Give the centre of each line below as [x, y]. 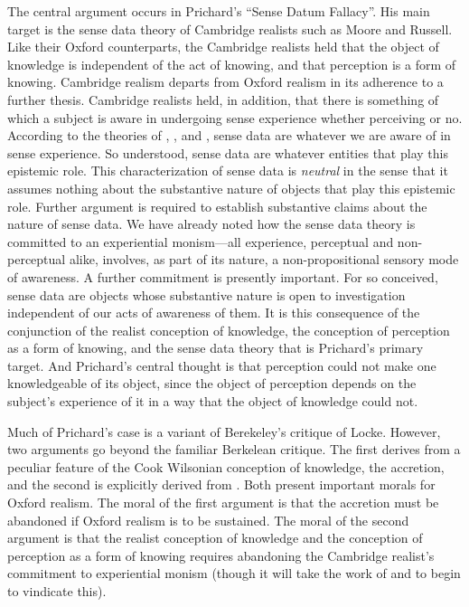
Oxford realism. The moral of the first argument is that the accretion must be [223, 503]
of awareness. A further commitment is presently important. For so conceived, [223, 276]
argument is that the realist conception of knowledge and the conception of [215, 538]
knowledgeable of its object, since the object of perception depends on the [212, 383]
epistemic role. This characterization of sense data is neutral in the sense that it [228, 171]
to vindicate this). [57, 591]
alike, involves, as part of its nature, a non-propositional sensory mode [264, 259]
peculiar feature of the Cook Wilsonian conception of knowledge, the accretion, [226, 466]
